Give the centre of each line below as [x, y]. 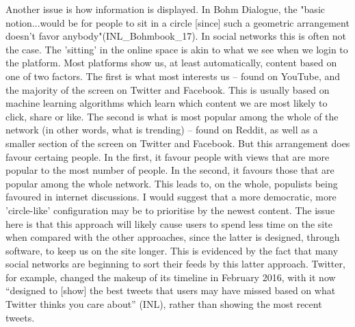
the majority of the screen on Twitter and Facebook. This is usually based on [168, 89]
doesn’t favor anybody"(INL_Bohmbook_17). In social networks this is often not [176, 36]
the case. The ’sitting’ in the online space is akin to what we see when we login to [177, 49]
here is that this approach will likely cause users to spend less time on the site [169, 223]
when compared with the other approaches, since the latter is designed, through [173, 237]
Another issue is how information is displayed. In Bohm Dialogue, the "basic [165, 9]
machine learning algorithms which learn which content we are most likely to [167, 103]
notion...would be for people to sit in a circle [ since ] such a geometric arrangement [177, 22]
